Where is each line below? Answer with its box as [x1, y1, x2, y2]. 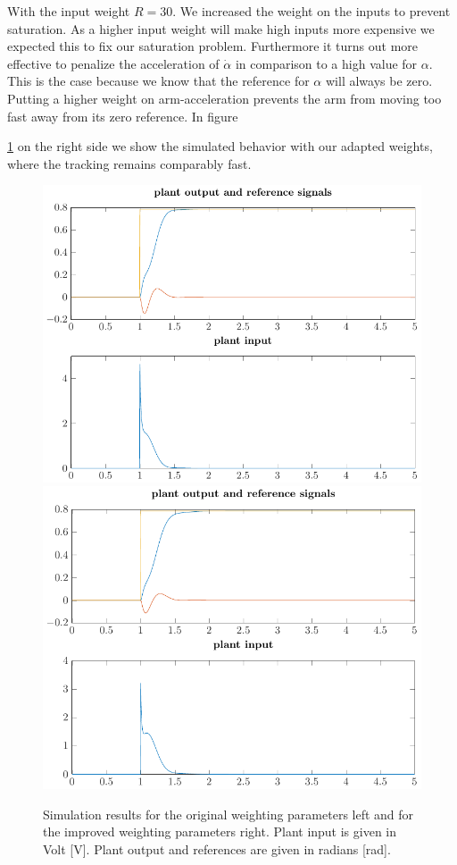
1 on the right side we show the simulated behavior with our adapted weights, [7, 137, 433, 155]
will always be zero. [325, 71, 433, 90]
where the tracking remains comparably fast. [7, 154, 252, 172]
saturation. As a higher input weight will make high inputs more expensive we [7, 19, 435, 38]
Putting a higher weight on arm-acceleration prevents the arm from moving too [7, 88, 442, 107]
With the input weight [7, 2, 130, 20]
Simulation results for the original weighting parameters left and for [43, 804, 414, 823]
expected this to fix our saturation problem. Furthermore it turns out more [7, 37, 419, 55]
